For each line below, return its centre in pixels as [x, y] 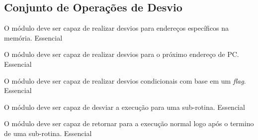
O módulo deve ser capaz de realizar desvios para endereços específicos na [117, 28]
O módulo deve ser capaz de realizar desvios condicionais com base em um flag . [125, 80]
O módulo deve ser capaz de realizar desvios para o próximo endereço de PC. [122, 54]
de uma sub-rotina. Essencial [48, 133]
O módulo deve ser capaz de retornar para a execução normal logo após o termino [129, 123]
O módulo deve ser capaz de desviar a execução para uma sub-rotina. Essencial [125, 107]
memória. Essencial [33, 37]
